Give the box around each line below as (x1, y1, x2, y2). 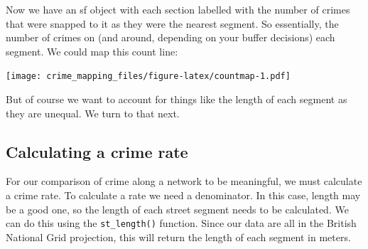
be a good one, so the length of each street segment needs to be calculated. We (6, 201, 349, 216)
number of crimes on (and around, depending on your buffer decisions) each (6, 30, 335, 45)
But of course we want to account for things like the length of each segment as (6, 92, 347, 107)
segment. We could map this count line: (6, 43, 178, 58)
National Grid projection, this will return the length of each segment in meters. (6, 229, 351, 244)
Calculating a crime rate (6, 140, 188, 162)
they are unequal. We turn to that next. (6, 105, 180, 120)
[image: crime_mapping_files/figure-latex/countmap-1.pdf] (6, 71, 291, 82)
